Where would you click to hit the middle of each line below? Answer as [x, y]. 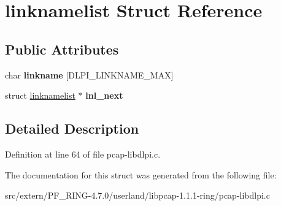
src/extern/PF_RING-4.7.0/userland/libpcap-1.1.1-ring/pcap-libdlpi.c [137, 195]
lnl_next [104, 95]
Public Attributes [62, 49]
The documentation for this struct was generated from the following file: [141, 174]
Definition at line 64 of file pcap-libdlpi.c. [83, 154]
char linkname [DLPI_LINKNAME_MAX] [89, 74]
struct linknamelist [40, 95]
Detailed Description [72, 128]
